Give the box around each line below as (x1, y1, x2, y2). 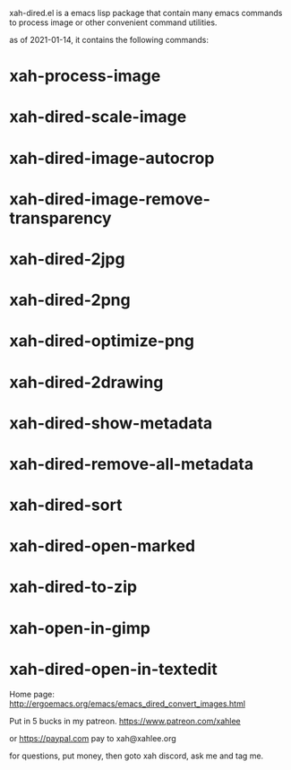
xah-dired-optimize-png (9, 331, 195, 351)
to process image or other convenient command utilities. (9, 17, 218, 28)
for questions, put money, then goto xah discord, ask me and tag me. (9, 750, 264, 761)
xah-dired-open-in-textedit (9, 659, 218, 679)
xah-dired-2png (9, 290, 132, 310)
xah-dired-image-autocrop (9, 148, 215, 169)
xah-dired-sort (9, 495, 123, 515)
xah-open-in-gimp (9, 618, 150, 638)
